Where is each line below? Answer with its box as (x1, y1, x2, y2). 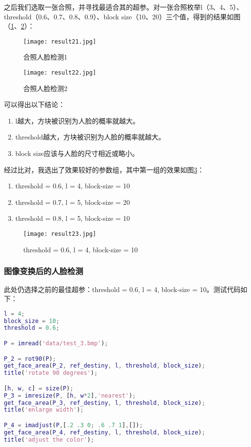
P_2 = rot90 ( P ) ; (4, 355, 56, 362)
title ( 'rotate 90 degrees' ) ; (4, 370, 98, 377)
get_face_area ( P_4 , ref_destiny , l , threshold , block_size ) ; (4, 429, 205, 436)
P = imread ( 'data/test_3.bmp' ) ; (4, 339, 108, 347)
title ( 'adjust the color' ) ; (4, 436, 94, 443)
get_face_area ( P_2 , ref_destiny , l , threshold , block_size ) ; (4, 362, 205, 370)
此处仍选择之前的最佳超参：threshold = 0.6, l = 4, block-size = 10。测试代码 (4, 284, 241, 294)
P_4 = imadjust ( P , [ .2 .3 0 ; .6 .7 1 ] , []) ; (4, 421, 143, 429)
